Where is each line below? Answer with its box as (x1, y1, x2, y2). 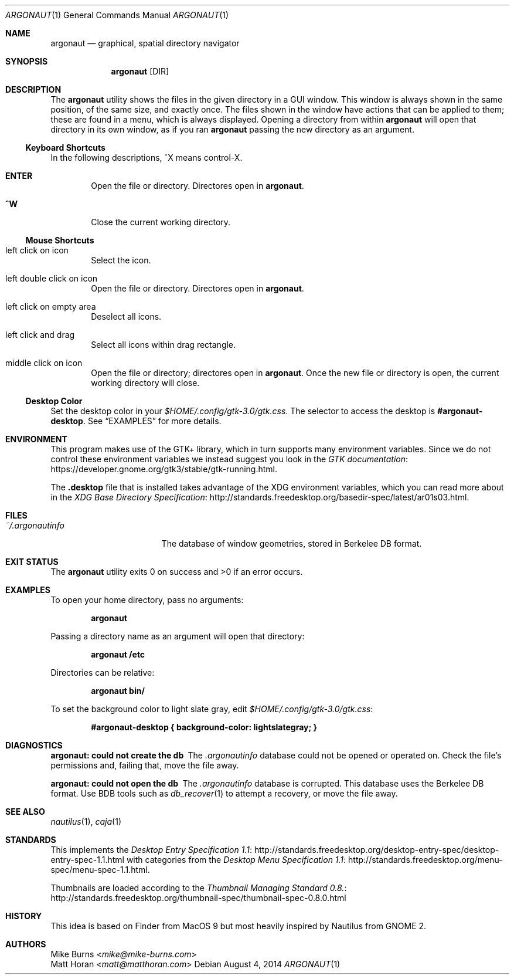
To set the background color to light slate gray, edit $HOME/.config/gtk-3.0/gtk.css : (50, 704, 373, 714)
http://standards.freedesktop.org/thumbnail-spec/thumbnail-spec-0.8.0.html (50, 893, 346, 903)
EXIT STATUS (5, 557, 59, 567)
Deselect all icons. (91, 311, 162, 321)
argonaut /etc (91, 649, 145, 659)
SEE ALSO (5, 807, 45, 817)
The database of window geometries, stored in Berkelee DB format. (161, 538, 422, 548)
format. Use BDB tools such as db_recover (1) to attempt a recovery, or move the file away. (50, 788, 398, 798)
